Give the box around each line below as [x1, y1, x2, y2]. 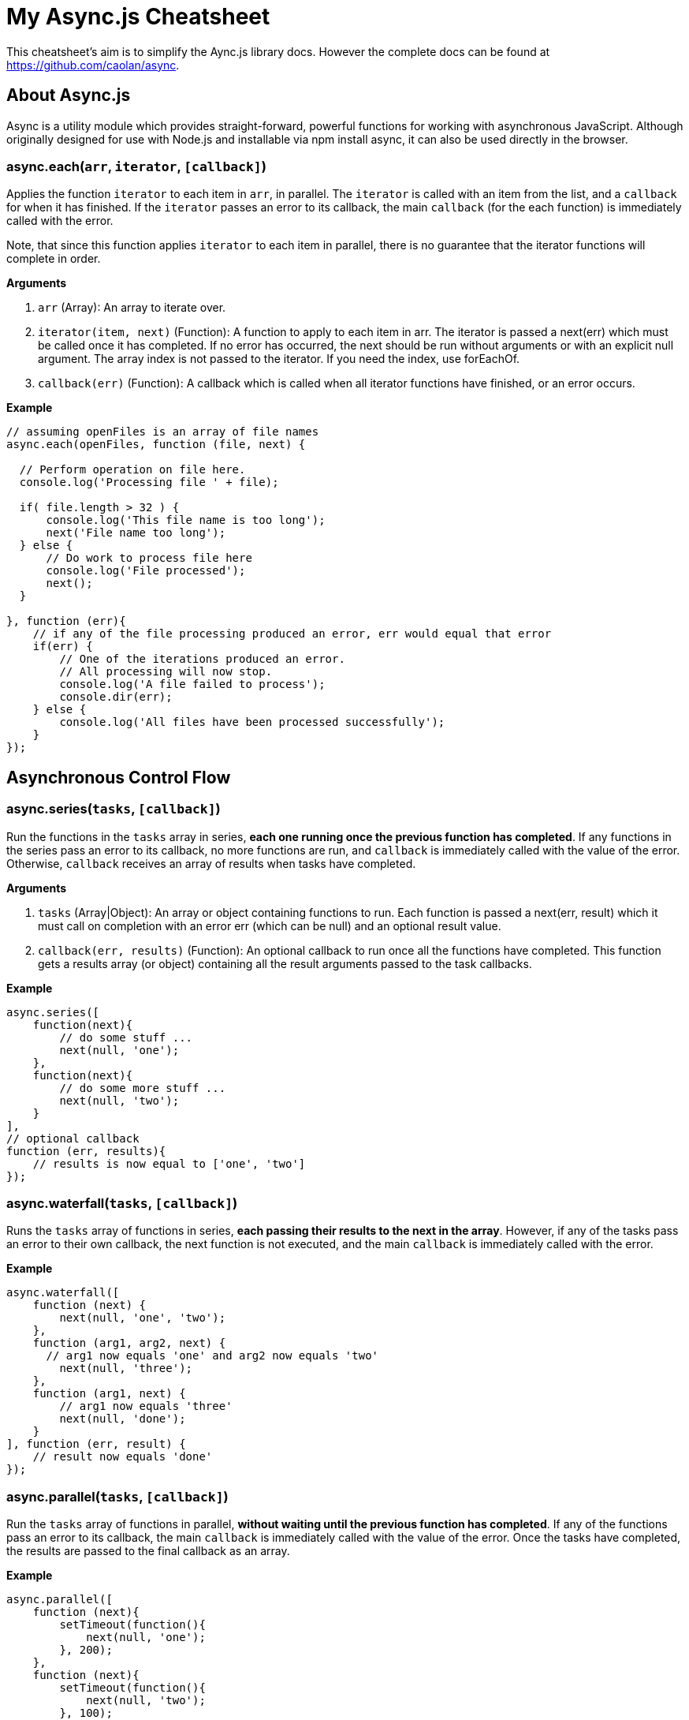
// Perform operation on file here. [19, 463, 246, 477]
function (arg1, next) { [32, 1387, 186, 1400]
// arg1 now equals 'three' [59, 1400, 233, 1413]
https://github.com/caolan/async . [6, 58, 180, 72]
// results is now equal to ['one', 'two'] [32, 1157, 306, 1170]
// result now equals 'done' [32, 1450, 213, 1464]
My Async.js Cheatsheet [6, 3, 270, 30]
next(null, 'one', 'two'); [59, 1311, 226, 1325]
